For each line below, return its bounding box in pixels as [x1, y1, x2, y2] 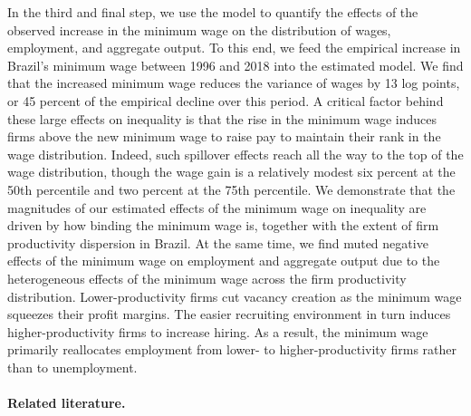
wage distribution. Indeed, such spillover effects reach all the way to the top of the [7, 144, 464, 163]
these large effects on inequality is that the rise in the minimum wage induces [7, 109, 437, 128]
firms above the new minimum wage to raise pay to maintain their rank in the [7, 127, 441, 146]
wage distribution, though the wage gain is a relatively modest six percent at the [7, 162, 456, 181]
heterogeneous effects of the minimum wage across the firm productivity [7, 268, 407, 287]
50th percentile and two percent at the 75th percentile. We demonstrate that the [7, 179, 456, 198]
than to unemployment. [7, 357, 138, 376]
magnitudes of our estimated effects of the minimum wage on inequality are [7, 198, 427, 217]
